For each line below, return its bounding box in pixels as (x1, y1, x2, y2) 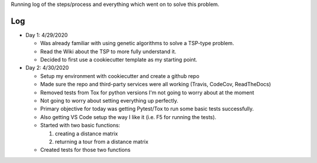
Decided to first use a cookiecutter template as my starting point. (40, 56, 198, 63)
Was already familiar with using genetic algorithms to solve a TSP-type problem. (40, 40, 234, 47)
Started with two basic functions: (40, 122, 120, 129)
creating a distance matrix (55, 130, 119, 137)
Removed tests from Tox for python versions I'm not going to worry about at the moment (40, 89, 255, 96)
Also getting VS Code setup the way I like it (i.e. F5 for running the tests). (40, 113, 217, 120)
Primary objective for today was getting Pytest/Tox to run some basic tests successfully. (40, 106, 254, 113)
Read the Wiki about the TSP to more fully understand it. (40, 47, 177, 55)
